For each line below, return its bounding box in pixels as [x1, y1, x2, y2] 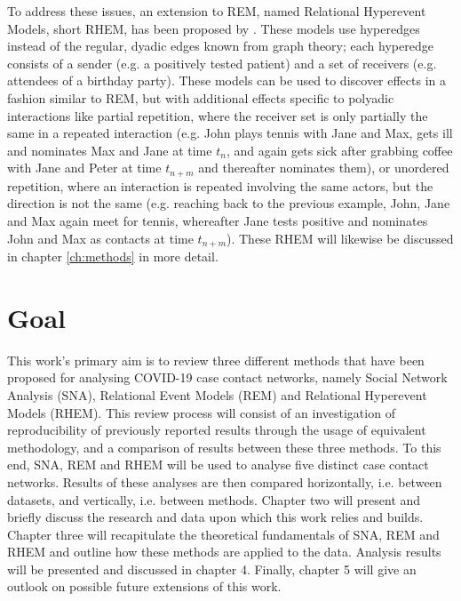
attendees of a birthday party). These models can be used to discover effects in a [7, 71, 447, 90]
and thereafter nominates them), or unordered [198, 158, 449, 177]
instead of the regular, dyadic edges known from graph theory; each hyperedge [7, 36, 433, 55]
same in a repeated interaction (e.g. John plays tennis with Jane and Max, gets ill [7, 124, 453, 142]
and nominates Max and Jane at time [7, 140, 212, 159]
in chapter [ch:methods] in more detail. [7, 247, 219, 266]
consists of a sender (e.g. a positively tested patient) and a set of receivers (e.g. [7, 53, 437, 72]
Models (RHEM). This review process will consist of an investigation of [7, 403, 395, 421]
